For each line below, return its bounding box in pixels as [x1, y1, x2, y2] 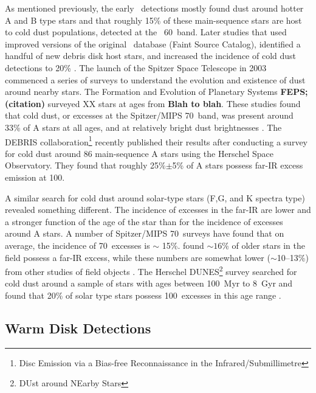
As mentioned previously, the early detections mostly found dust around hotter [5, 2, 304, 14]
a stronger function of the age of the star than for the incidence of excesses [5, 215, 283, 228]
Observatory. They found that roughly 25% [5, 159, 166, 172]
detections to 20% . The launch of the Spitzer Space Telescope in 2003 [5, 61, 267, 74]
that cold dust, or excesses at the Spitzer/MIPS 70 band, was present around [5, 109, 294, 122]
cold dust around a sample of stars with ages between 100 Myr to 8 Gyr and [5, 277, 293, 290]
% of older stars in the [222, 238, 305, 251]
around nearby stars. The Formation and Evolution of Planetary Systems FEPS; [5, 85, 308, 98]
